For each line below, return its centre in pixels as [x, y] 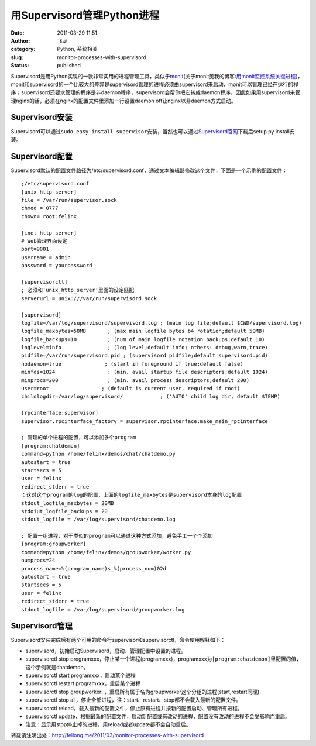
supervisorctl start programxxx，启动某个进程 [80, 675]
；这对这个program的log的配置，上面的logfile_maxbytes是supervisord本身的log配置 [132, 495]
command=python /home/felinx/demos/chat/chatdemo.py [98, 454]
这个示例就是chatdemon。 [57, 667]
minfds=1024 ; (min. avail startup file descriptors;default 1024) [145, 372]
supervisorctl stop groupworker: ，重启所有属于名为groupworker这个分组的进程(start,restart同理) [142, 692]
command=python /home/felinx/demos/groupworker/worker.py [106, 552]
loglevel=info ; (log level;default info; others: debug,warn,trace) [145, 348]
